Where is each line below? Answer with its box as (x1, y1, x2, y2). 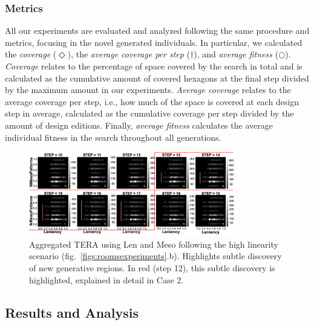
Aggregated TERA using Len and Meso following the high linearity (29, 237, 278, 250)
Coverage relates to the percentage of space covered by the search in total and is (5, 60, 303, 72)
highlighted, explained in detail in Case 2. (29, 273, 184, 286)
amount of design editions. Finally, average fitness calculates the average (5, 118, 273, 131)
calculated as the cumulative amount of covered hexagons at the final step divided (5, 71, 309, 84)
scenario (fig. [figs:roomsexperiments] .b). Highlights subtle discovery (29, 249, 282, 262)
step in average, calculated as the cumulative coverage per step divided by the (5, 107, 294, 120)
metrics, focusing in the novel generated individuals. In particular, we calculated (5, 36, 303, 48)
